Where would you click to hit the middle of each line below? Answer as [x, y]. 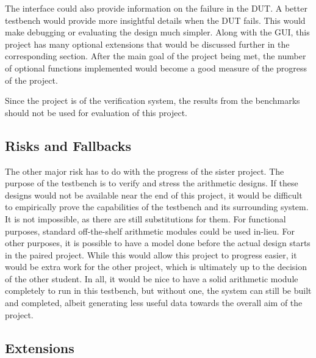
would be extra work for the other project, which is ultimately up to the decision [156, 267]
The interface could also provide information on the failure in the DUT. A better [156, 8]
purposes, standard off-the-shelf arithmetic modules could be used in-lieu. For [150, 231]
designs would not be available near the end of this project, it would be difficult [154, 195]
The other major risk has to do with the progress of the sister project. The [145, 171]
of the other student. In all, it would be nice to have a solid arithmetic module [152, 278]
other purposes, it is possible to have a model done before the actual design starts [158, 243]
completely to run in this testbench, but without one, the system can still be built [158, 290]
